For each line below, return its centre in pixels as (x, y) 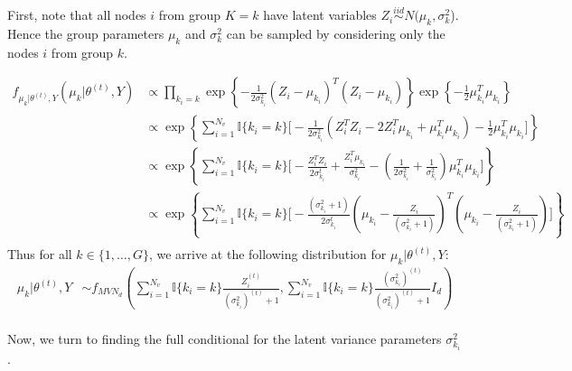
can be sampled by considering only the (336, 34)
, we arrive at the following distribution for (267, 254)
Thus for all (40, 254)
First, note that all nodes (77, 15)
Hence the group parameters (86, 34)
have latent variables (320, 15)
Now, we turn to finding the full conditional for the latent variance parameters (225, 339)
